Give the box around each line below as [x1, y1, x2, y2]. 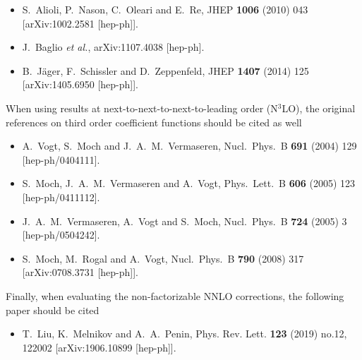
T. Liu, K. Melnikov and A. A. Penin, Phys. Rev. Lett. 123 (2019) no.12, [22, 326, 347, 341]
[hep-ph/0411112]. [22, 189, 100, 204]
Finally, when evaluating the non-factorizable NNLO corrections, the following [6, 288, 344, 303]
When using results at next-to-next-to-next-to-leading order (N [6, 100, 278, 115]
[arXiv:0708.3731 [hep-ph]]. [22, 265, 138, 280]
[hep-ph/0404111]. [22, 152, 100, 167]
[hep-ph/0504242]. [22, 227, 100, 242]
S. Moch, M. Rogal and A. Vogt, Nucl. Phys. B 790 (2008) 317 [22, 251, 304, 265]
